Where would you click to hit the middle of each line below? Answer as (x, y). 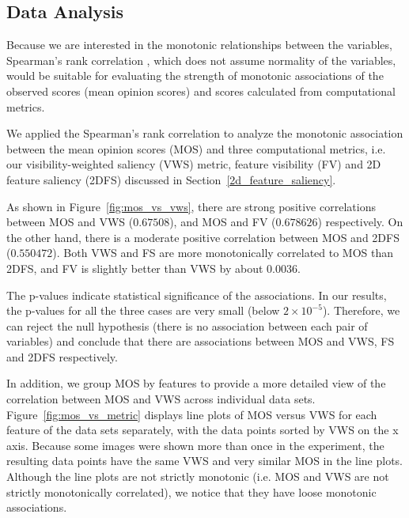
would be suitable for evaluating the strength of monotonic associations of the (195, 76)
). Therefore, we (361, 310)
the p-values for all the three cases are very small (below (143, 310)
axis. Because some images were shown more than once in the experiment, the (195, 445)
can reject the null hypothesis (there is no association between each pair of (187, 325)
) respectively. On (360, 222)
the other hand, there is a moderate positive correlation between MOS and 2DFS (203, 237)
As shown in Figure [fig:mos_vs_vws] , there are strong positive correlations (191, 206)
